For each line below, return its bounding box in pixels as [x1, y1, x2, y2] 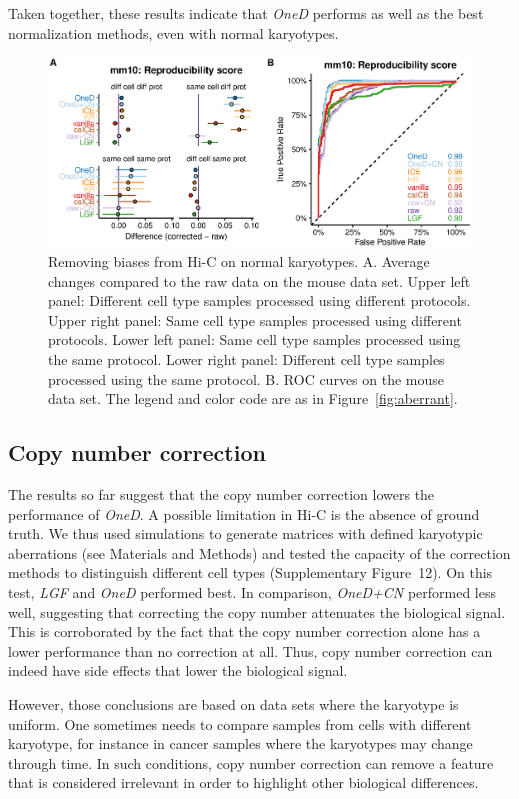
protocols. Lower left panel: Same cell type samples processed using [48, 329, 461, 350]
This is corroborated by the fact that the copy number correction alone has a [8, 621, 481, 642]
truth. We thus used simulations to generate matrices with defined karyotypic [8, 523, 483, 544]
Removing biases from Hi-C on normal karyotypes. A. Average [48, 251, 430, 272]
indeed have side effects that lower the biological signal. [8, 660, 348, 681]
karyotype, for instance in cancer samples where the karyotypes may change [8, 733, 473, 754]
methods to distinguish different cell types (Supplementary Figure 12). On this [8, 562, 493, 583]
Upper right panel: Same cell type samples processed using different [48, 309, 462, 330]
